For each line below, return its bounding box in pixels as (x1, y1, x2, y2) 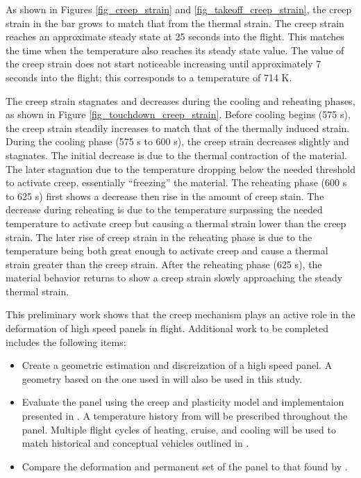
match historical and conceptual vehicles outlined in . (22, 436, 249, 450)
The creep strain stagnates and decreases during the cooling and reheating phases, (6, 93, 355, 108)
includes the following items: (6, 334, 126, 349)
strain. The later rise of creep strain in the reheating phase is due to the (6, 229, 312, 244)
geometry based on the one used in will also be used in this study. (22, 371, 303, 386)
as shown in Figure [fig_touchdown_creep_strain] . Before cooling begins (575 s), (6, 107, 351, 122)
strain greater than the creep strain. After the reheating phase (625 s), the (6, 256, 322, 271)
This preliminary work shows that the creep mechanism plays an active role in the (6, 307, 355, 322)
